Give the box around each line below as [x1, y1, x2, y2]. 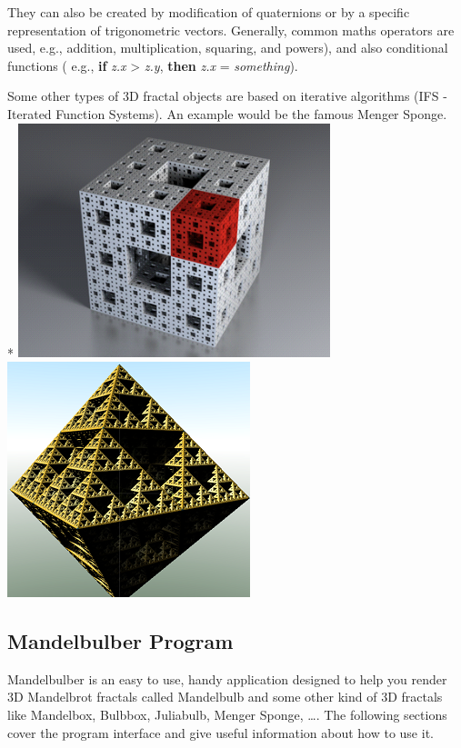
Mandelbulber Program [7, 626, 234, 654]
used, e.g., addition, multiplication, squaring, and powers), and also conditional [7, 38, 448, 57]
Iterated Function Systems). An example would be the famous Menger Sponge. [7, 104, 447, 123]
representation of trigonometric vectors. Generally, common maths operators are [7, 20, 455, 39]
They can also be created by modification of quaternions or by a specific [7, 3, 410, 21]
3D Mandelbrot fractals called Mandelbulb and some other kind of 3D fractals [7, 687, 443, 706]
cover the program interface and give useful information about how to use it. [7, 723, 434, 742]
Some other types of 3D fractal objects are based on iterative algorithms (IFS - [7, 86, 447, 105]
